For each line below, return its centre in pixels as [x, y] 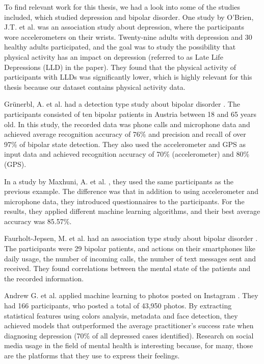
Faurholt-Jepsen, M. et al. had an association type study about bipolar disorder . [131, 238]
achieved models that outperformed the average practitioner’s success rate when [129, 325]
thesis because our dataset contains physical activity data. [95, 87]
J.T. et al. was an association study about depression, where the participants [124, 27]
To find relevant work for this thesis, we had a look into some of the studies [122, 7]
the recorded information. [44, 278]
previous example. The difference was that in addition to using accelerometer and [131, 191]
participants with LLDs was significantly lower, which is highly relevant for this [128, 77]
